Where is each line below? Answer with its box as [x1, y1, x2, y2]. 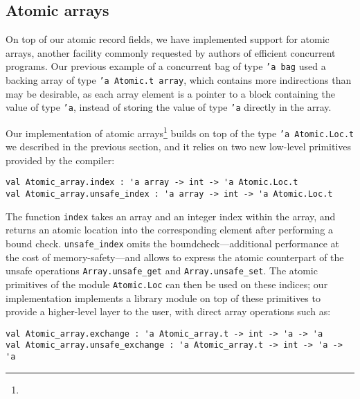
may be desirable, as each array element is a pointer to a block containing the [6, 86, 335, 100]
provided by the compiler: [6, 152, 115, 167]
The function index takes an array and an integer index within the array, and [6, 209, 336, 223]
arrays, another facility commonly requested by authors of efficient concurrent [6, 45, 336, 60]
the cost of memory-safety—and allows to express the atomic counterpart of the [6, 249, 344, 264]
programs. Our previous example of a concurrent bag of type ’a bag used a [6, 59, 326, 73]
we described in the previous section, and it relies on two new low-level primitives [6, 139, 352, 154]
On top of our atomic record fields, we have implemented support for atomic [6, 32, 330, 46]
